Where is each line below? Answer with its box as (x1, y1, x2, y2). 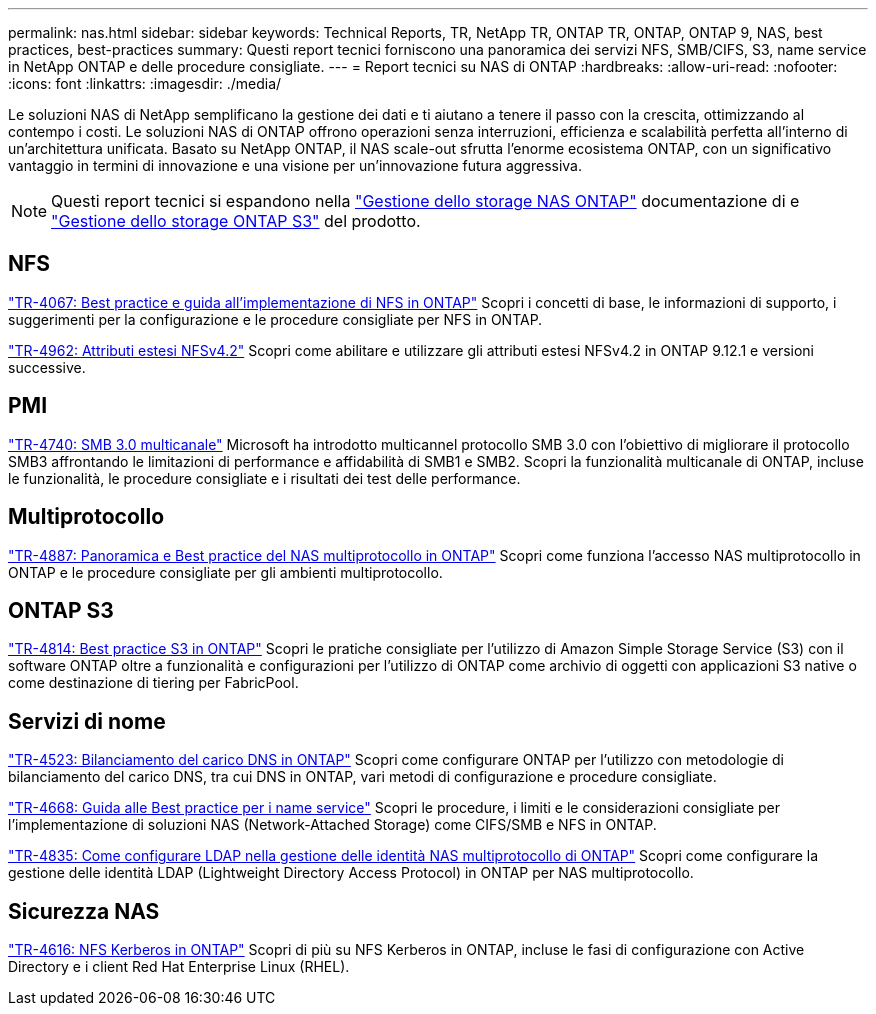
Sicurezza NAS (8, 898, 160, 924)
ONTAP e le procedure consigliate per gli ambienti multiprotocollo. (8, 563, 443, 581)
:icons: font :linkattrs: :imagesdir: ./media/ (8, 75, 282, 92)
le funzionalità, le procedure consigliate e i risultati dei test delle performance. (8, 469, 521, 487)
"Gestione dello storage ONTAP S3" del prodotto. (51, 211, 421, 231)
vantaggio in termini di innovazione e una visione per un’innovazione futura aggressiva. (8, 157, 582, 174)
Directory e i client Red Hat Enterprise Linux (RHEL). (8, 958, 350, 976)
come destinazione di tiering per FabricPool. (8, 674, 299, 692)
